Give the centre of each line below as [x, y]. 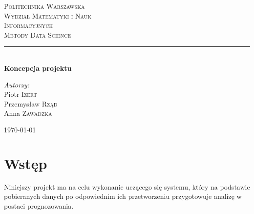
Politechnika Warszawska [44, 6]
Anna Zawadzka [28, 113]
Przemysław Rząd [31, 103]
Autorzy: [17, 84]
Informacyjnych [28, 25]
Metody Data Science [38, 34]
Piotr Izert [21, 94]
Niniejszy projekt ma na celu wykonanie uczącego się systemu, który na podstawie [127, 186]
